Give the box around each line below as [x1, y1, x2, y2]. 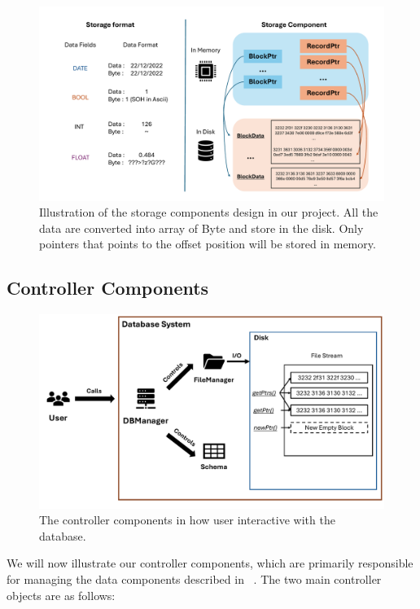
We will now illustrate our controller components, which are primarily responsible [7, 554, 413, 572]
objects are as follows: [7, 586, 116, 603]
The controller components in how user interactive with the [39, 511, 335, 528]
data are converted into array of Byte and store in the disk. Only [39, 219, 364, 236]
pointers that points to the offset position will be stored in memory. [39, 235, 376, 252]
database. [39, 527, 86, 544]
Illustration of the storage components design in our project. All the [39, 204, 378, 221]
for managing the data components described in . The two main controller [7, 570, 382, 587]
